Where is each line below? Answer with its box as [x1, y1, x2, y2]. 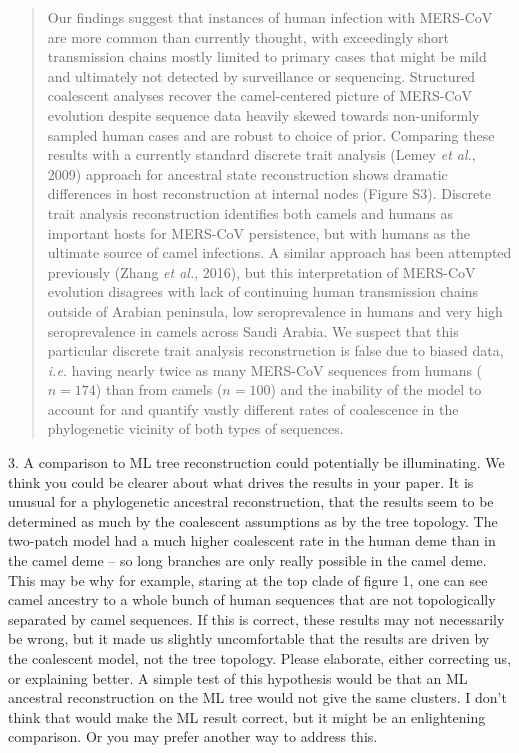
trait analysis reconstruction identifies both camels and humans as [47, 202, 453, 223]
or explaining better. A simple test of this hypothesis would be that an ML [8, 667, 468, 688]
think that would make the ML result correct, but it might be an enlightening [8, 706, 486, 727]
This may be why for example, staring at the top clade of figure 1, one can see [8, 569, 488, 590]
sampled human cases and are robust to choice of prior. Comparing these [47, 124, 495, 145]
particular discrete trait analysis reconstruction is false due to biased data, [47, 340, 504, 361]
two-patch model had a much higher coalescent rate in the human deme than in [8, 530, 496, 551]
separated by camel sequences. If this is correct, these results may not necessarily [8, 608, 505, 629]
